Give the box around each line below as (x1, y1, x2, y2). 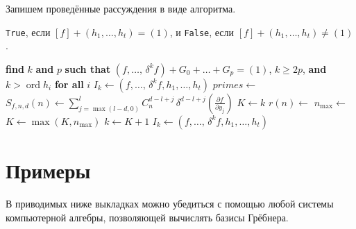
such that (65, 61, 111, 76)
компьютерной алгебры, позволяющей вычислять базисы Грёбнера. (6, 210, 289, 224)
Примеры (6, 156, 91, 185)
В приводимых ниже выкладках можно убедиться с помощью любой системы (6, 196, 334, 210)
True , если (6, 24, 51, 39)
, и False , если (169, 24, 235, 39)
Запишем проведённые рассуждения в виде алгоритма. (6, 1, 236, 15)
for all (54, 76, 84, 91)
